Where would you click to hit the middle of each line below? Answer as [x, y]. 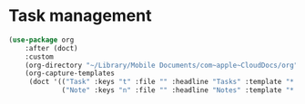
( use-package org [41, 40]
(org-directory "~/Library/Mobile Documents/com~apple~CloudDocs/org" [162, 65]
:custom [39, 57]
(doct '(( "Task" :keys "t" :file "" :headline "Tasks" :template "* [162, 82]
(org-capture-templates [70, 73]
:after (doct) [51, 48]
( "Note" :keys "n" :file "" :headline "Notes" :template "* [178, 90]
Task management [80, 16]
